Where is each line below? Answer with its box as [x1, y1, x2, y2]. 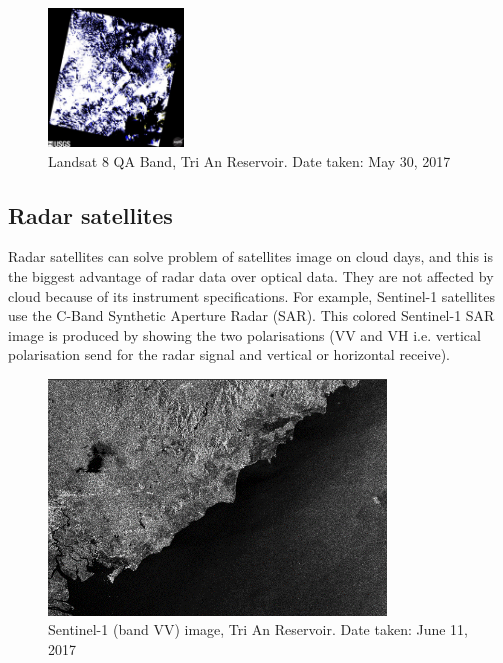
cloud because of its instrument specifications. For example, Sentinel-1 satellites [8, 285, 495, 306]
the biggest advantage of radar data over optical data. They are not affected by [8, 265, 494, 286]
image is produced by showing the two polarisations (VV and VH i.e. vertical [8, 324, 481, 345]
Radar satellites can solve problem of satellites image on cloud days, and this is [8, 246, 494, 267]
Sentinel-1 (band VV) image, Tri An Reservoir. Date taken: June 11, [48, 619, 468, 640]
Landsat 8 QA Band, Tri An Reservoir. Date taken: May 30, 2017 [48, 150, 451, 171]
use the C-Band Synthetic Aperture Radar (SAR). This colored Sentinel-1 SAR [8, 305, 495, 326]
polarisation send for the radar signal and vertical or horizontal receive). [8, 344, 450, 365]
